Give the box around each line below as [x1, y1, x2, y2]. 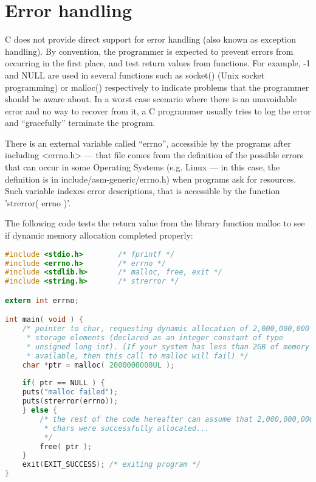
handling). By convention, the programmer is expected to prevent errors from [5, 44, 294, 57]
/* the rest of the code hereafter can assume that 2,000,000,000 [39, 414, 314, 424]
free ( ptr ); [39, 442, 92, 451]
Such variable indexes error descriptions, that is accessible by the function [5, 184, 280, 197]
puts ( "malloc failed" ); [22, 388, 118, 397]
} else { [22, 406, 57, 415]
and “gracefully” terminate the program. [5, 116, 156, 129]
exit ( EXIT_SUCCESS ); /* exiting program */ [22, 460, 201, 469]
